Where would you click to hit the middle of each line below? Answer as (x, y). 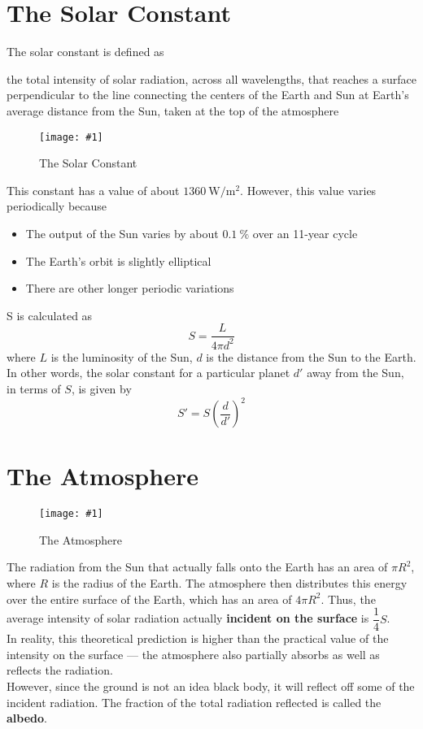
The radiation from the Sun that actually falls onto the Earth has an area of (197, 567)
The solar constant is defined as (85, 52)
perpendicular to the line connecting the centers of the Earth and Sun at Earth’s (208, 95)
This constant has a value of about (93, 190)
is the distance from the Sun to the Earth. (311, 356)
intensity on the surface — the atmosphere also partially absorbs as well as (193, 654)
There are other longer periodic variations (130, 288)
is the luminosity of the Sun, (122, 356)
